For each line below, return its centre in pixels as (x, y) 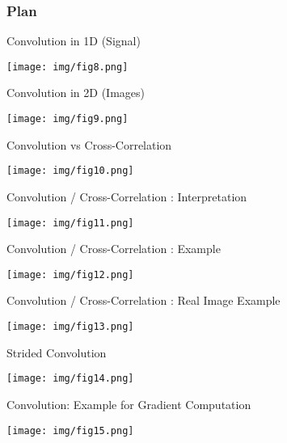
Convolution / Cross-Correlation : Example (114, 249)
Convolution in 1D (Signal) (74, 41)
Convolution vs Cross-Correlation (89, 144)
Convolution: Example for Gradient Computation (129, 404)
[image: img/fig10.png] (70, 171)
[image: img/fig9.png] (68, 119)
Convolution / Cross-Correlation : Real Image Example (143, 300)
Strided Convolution (57, 352)
